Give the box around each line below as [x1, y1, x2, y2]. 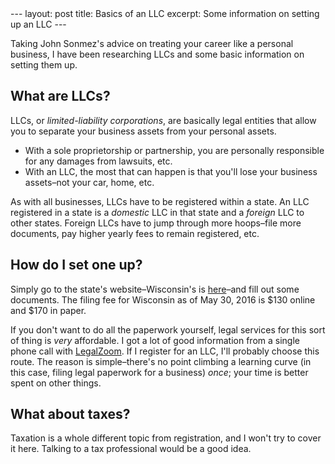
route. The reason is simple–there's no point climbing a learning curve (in [10, 355, 312, 367]
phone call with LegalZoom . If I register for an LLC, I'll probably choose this [10, 345, 320, 357]
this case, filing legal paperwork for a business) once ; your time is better [10, 366, 309, 378]
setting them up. [10, 59, 78, 71]
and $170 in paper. [10, 304, 87, 316]
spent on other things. [10, 377, 102, 389]
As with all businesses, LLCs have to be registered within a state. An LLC [10, 195, 310, 207]
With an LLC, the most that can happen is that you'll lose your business [24, 165, 318, 177]
